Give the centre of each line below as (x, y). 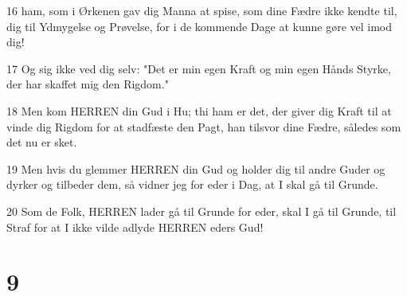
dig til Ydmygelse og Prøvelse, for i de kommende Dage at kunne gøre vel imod (200, 26)
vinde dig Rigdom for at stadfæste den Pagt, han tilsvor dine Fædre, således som (204, 126)
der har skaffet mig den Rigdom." (88, 84)
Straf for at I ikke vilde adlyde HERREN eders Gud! (135, 227)
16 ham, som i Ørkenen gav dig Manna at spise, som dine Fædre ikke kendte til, (202, 10)
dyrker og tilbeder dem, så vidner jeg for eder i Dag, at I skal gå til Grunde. (192, 184)
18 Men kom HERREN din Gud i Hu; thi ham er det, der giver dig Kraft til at (199, 110)
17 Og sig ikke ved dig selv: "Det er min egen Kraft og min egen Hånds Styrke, (199, 68)
